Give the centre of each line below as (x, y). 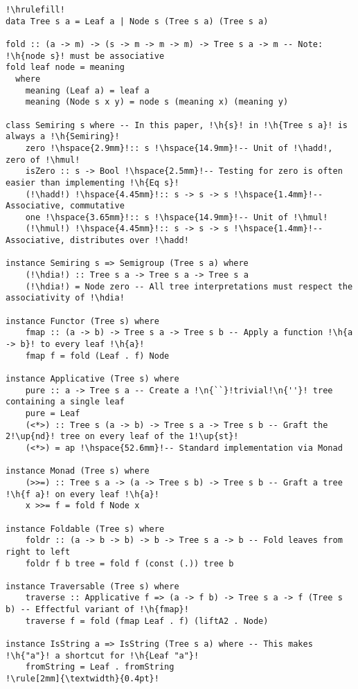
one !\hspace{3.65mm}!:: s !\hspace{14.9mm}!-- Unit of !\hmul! (177, 217)
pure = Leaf (53, 413)
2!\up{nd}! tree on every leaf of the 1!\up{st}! (122, 437)
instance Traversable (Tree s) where (92, 586)
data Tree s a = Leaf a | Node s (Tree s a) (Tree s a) (137, 21)
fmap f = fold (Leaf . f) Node (97, 356)
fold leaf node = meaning (65, 68)
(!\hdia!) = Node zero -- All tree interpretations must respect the (189, 286)
